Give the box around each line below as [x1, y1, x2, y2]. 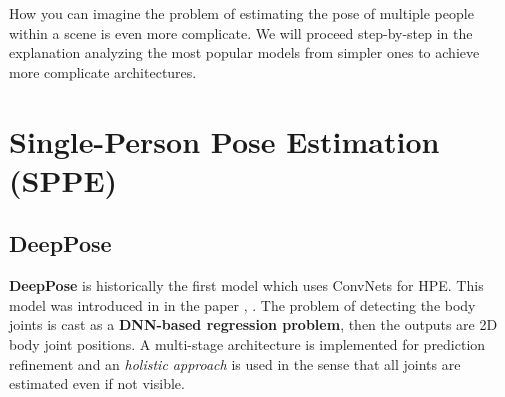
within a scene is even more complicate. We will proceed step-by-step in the [9, 22, 473, 43]
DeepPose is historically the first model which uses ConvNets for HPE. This [9, 275, 484, 296]
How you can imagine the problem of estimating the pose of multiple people [9, 3, 474, 23]
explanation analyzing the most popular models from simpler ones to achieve [9, 42, 480, 63]
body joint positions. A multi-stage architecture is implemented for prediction [9, 333, 486, 354]
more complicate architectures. [9, 61, 197, 82]
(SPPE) [9, 159, 118, 200]
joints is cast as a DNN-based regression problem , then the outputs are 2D [9, 314, 498, 335]
